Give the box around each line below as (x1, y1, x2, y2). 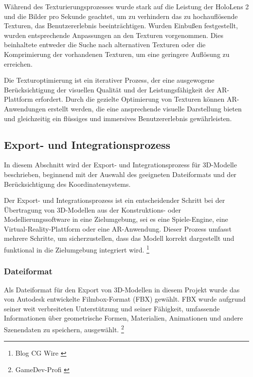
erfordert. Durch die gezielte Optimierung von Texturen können (35, 94, 225, 104)
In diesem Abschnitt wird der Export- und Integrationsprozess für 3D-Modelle (4, 160, 237, 170)
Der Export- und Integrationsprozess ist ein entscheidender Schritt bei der (4, 195, 225, 205)
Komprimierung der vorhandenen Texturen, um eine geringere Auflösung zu (4, 49, 230, 59)
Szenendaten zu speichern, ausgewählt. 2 (4, 323, 124, 334)
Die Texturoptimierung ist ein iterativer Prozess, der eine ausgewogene (4, 75, 215, 85)
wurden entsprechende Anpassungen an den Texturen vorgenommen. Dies (4, 30, 223, 40)
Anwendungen (4, 103, 46, 113)
